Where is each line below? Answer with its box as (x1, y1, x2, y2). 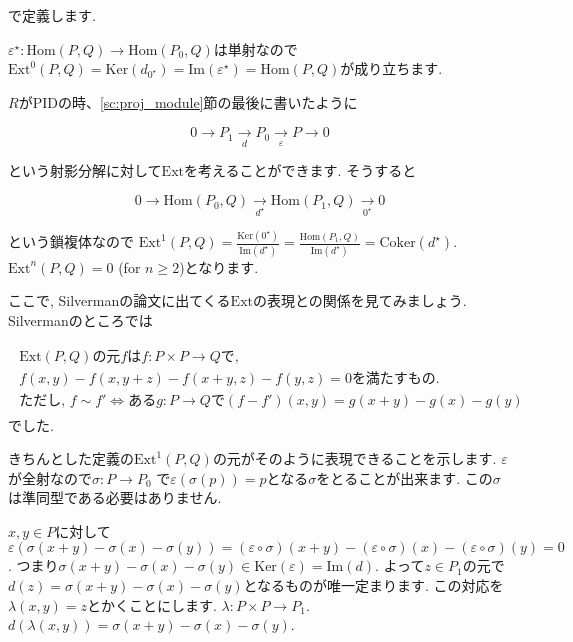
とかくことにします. (86, 594, 217, 615)
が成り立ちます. (340, 58, 443, 79)
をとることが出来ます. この (316, 467, 493, 488)
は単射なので (213, 38, 298, 59)
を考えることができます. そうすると (184, 159, 417, 180)
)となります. (179, 256, 259, 277)
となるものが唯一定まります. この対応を (243, 575, 504, 596)
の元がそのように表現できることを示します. (212, 448, 497, 469)
